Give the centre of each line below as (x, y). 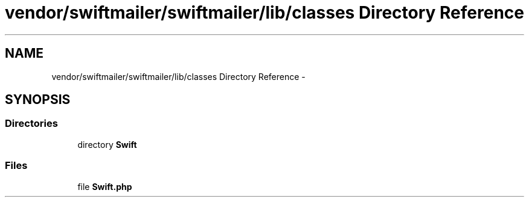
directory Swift (107, 144)
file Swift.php (105, 186)
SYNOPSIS (38, 100)
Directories (31, 124)
